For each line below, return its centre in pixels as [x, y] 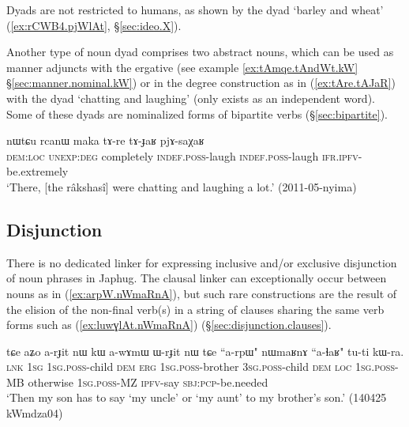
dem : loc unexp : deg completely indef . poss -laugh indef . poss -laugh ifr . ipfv [182, 155]
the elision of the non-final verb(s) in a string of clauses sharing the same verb [195, 309]
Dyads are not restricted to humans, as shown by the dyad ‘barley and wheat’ [195, 9]
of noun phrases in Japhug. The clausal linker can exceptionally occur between [197, 278]
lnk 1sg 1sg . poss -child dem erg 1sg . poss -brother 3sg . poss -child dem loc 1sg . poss [201, 367]
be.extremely [38, 171]
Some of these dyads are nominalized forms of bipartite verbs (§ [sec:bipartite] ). [197, 113]
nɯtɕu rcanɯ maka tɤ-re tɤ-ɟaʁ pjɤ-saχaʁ [105, 140]
